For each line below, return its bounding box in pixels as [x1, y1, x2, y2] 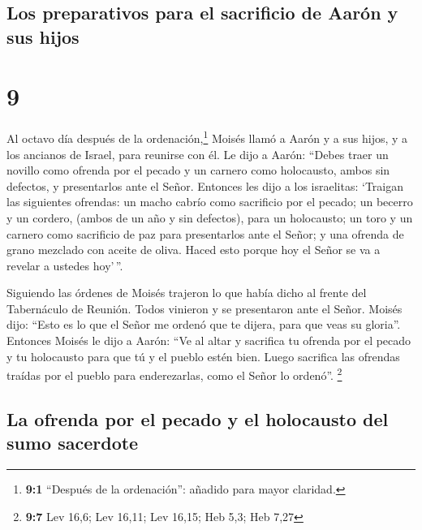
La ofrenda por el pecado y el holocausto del [6, 406, 389, 431]
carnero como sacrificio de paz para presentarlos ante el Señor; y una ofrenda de [6, 225, 404, 242]
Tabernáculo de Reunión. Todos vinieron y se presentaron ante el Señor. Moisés [6, 299, 403, 317]
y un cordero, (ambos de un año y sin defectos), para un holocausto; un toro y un [6, 209, 413, 226]
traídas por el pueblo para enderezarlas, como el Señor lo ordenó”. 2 [6, 364, 342, 383]
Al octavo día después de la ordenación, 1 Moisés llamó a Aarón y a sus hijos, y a [6, 127, 408, 146]
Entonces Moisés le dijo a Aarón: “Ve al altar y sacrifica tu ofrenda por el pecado [6, 332, 411, 349]
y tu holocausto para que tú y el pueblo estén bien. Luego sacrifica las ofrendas [6, 347, 400, 364]
